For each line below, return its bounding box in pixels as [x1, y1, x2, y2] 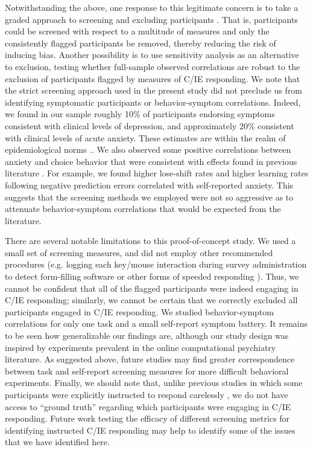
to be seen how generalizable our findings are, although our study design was [5, 329, 289, 342]
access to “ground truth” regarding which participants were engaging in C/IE [5, 400, 291, 413]
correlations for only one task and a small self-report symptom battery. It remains [5, 317, 308, 330]
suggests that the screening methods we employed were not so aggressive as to [5, 190, 294, 203]
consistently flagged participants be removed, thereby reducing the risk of [5, 36, 276, 49]
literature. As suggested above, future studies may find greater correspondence [5, 353, 295, 365]
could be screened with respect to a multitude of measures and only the [5, 25, 270, 37]
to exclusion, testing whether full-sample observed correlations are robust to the [5, 60, 300, 72]
